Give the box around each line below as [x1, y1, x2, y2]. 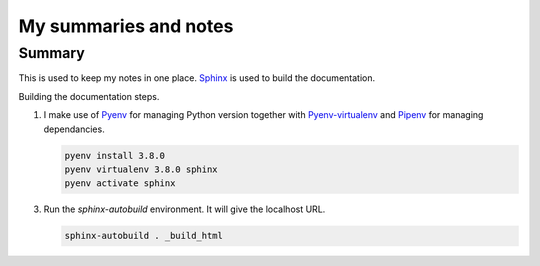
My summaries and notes [18, 15, 234, 37]
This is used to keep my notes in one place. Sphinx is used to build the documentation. [18, 72, 375, 84]
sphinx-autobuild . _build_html [64, 230, 224, 242]
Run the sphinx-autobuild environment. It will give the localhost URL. [43, 203, 326, 215]
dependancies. [43, 123, 105, 135]
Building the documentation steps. [18, 90, 160, 102]
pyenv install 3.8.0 [64, 150, 165, 161]
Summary [18, 44, 85, 62]
